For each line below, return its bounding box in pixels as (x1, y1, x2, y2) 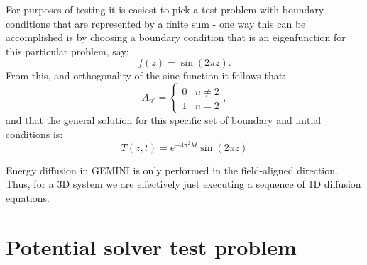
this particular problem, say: (6, 43, 129, 58)
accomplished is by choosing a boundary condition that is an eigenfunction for (6, 30, 346, 45)
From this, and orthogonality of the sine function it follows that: (6, 68, 286, 83)
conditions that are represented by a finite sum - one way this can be (6, 16, 306, 30)
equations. (6, 190, 50, 205)
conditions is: (6, 126, 63, 141)
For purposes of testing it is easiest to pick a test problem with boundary (6, 2, 324, 16)
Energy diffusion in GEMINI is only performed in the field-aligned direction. (6, 162, 338, 177)
